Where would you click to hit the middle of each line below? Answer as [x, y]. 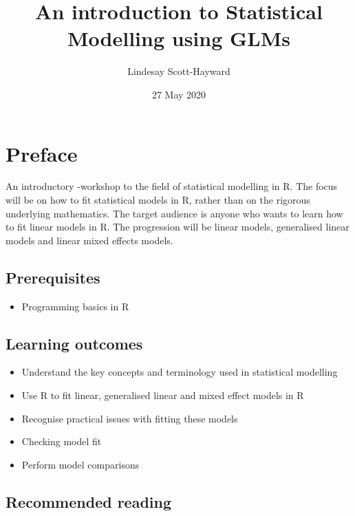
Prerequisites [53, 277]
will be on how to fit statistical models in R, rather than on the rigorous [158, 200]
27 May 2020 [179, 94]
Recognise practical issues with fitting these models [130, 418]
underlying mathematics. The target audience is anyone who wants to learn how [174, 213]
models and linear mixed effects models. [89, 240]
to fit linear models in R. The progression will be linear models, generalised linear [177, 227]
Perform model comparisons [80, 464]
